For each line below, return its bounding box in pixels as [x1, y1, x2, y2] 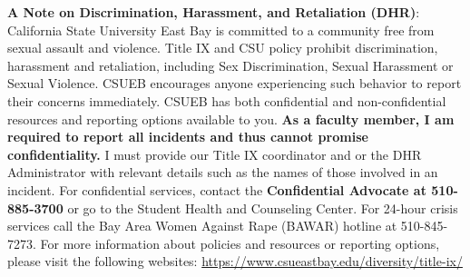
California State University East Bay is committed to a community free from [7, 20, 435, 39]
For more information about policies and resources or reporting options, [40, 233, 440, 252]
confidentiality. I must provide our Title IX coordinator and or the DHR [7, 144, 422, 163]
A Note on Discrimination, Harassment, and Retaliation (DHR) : [7, 3, 420, 21]
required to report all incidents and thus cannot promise [7, 127, 368, 146]
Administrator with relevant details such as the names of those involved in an [7, 163, 438, 182]
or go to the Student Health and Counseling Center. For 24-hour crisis [67, 198, 458, 217]
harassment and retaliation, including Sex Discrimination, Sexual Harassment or [7, 55, 454, 74]
